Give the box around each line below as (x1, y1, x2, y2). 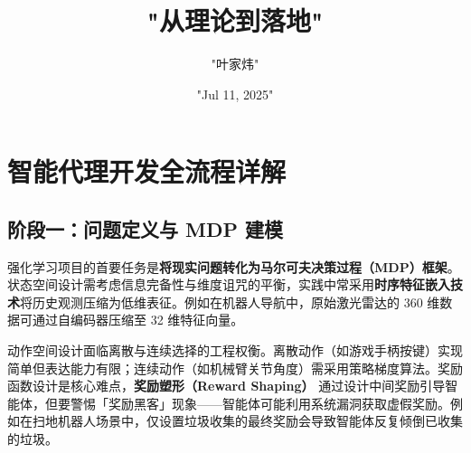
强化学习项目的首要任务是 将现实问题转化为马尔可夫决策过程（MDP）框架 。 (7, 257, 460, 276)
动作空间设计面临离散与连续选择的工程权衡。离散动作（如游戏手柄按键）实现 (7, 341, 463, 360)
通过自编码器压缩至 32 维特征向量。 (32, 310, 244, 329)
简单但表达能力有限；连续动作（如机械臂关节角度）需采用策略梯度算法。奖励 (7, 358, 463, 377)
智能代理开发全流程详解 (7, 153, 287, 190)
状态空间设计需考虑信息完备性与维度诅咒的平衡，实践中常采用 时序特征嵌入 (7, 275, 450, 294)
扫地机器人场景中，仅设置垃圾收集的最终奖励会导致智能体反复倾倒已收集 (32, 411, 463, 430)
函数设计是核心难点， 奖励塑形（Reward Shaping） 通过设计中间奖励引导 (7, 376, 446, 395)
